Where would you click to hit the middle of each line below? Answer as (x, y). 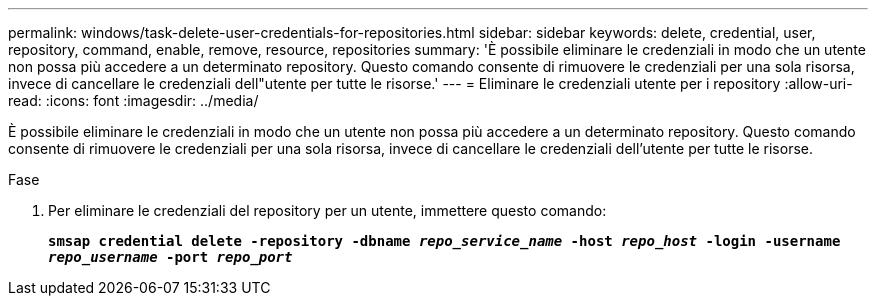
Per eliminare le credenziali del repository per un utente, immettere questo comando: (327, 210)
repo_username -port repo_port (170, 257)
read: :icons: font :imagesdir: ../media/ (133, 100)
